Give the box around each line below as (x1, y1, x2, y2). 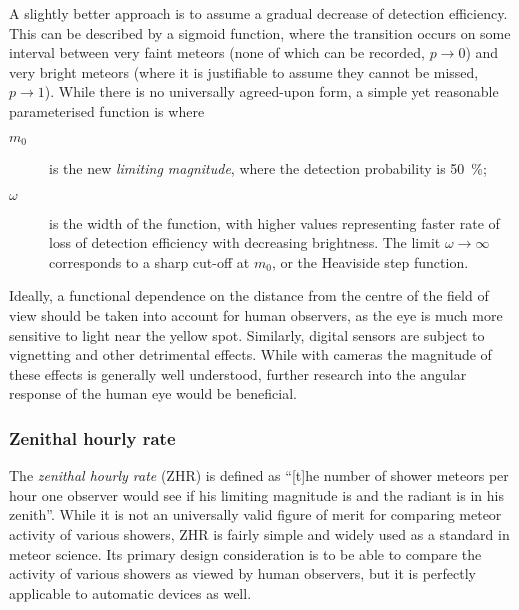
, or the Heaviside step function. (271, 251, 469, 272)
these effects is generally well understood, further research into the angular (9, 363, 467, 384)
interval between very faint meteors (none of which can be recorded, (9, 42, 425, 63)
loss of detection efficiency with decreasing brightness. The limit (49, 232, 441, 253)
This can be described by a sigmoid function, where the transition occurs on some (9, 22, 511, 43)
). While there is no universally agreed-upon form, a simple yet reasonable (44, 81, 499, 102)
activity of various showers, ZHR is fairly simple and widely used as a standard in (9, 523, 510, 544)
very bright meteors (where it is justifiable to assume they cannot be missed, (9, 61, 479, 82)
